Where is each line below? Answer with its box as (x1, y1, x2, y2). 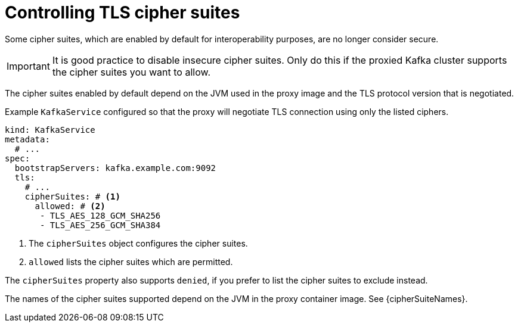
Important (7, 60, 50, 72)
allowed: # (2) (35, 201, 106, 211)
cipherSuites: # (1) (24, 191, 120, 201)
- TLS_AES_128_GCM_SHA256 (40, 210, 161, 220)
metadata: (5, 134, 50, 144)
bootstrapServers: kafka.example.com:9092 (14, 163, 216, 173)
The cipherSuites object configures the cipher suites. (29, 238, 248, 248)
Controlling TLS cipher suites (5, 2, 240, 23)
